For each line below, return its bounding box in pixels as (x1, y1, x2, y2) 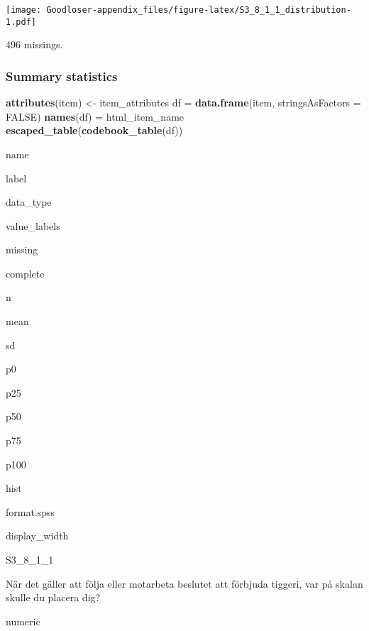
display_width (6, 528, 69, 543)
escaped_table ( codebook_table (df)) (6, 123, 183, 138)
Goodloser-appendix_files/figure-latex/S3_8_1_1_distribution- (46, 5, 351, 15)
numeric (6, 613, 40, 628)
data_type (6, 194, 52, 209)
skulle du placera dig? (6, 590, 101, 605)
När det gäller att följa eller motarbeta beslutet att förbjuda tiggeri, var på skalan (6, 576, 363, 591)
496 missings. (6, 37, 63, 52)
